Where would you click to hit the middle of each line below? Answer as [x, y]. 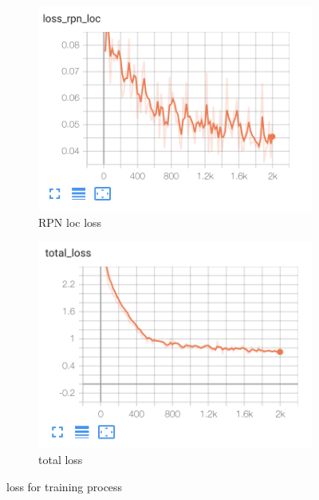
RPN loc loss [70, 222]
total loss [61, 460]
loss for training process [65, 486]
